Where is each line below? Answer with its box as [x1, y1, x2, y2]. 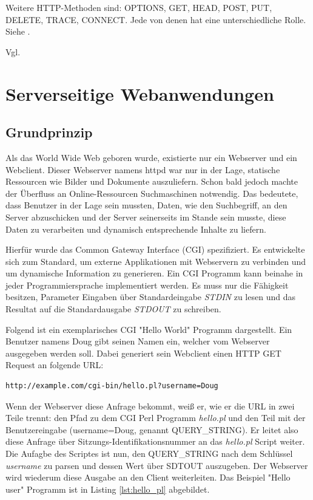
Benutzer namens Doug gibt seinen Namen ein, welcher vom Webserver [5, 335, 270, 348]
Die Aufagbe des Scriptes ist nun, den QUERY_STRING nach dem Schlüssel [5, 447, 293, 460]
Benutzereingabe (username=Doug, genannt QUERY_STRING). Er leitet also [5, 423, 298, 436]
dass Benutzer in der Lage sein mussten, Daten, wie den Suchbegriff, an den [5, 199, 288, 211]
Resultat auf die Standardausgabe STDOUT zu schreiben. [5, 303, 221, 315]
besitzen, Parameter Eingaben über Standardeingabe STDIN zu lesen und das [5, 290, 295, 303]
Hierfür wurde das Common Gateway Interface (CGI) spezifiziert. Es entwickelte [5, 243, 305, 256]
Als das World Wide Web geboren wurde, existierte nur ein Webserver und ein [5, 151, 297, 163]
